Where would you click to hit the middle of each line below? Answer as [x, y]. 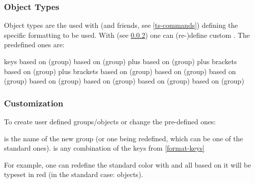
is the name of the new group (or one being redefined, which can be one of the [124, 138]
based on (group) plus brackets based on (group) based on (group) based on [120, 71]
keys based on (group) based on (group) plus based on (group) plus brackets [121, 61]
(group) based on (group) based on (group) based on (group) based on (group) [124, 81]
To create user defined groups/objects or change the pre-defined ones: [110, 121]
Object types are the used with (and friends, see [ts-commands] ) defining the [121, 25]
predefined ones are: [34, 45]
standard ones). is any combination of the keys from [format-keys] [104, 148]
